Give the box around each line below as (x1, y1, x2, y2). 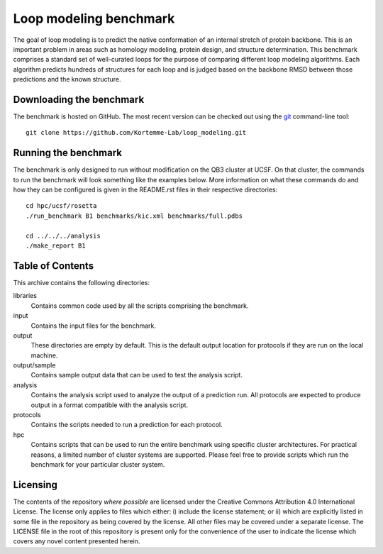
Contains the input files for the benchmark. (30, 321, 156, 330)
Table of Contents (13, 260, 94, 272)
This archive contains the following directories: (13, 278, 150, 287)
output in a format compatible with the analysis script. (30, 401, 188, 409)
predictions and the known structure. (13, 75, 121, 84)
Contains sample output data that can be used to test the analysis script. (30, 371, 243, 380)
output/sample (13, 361, 56, 370)
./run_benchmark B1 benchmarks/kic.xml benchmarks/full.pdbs (26, 211, 243, 220)
